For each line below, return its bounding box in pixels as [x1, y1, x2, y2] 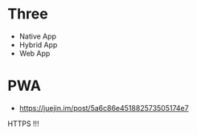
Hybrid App [18, 39, 58, 49]
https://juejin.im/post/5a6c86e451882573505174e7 [18, 103, 190, 112]
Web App [18, 48, 51, 58]
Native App [18, 31, 57, 41]
